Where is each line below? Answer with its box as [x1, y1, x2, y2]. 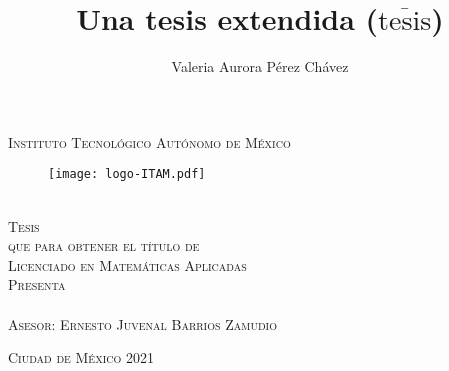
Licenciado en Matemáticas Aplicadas [8, 254, 247, 275]
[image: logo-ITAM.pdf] [48, 167, 206, 182]
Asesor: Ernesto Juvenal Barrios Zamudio [8, 313, 277, 334]
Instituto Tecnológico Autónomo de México [8, 131, 291, 152]
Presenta [8, 274, 66, 295]
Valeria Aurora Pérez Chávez [171, 56, 349, 77]
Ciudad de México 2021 [8, 347, 154, 368]
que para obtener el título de [8, 235, 200, 256]
